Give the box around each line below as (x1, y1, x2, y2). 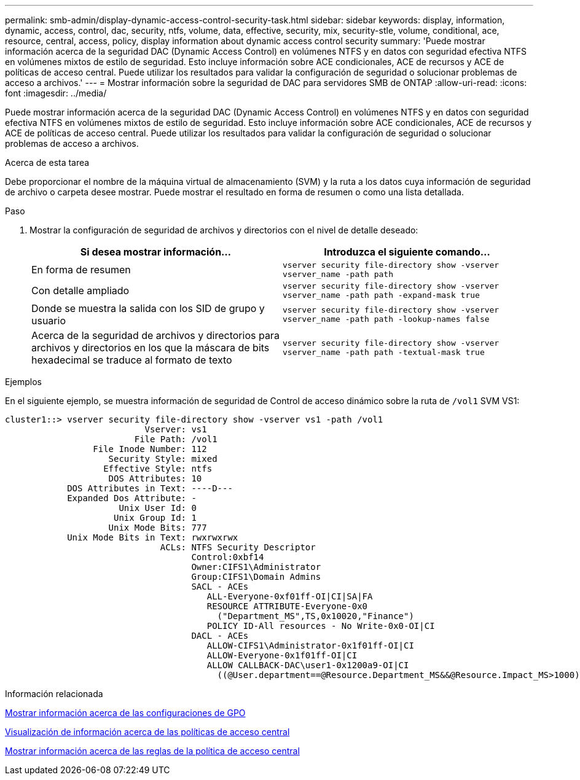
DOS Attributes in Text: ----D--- (67, 483, 233, 493)
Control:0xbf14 (191, 552, 264, 562)
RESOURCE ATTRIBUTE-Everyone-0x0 (206, 601, 368, 611)
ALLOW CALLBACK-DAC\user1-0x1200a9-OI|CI (206, 660, 409, 670)
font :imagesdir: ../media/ (5, 88, 107, 98)
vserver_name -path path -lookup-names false (283, 314, 490, 324)
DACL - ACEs (191, 631, 249, 641)
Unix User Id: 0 (119, 503, 197, 513)
